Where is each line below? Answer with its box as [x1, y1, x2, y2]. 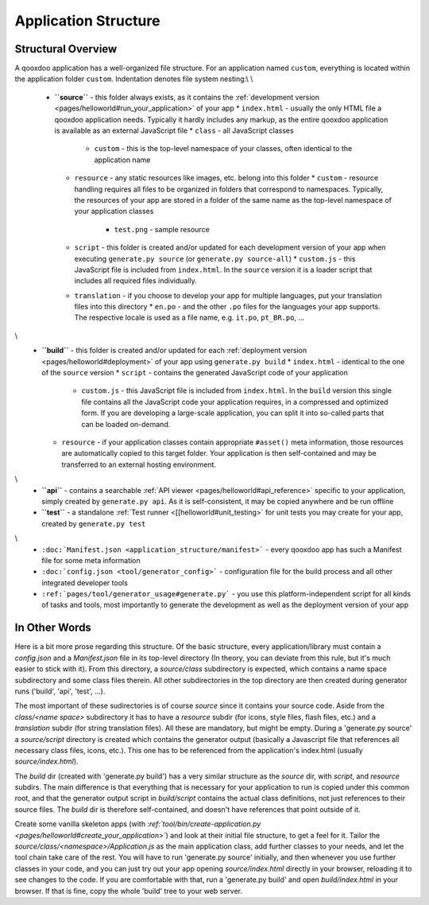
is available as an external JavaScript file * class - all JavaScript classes [54, 126, 294, 135]
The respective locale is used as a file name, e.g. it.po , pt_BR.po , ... [74, 313, 305, 322]
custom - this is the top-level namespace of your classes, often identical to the [94, 144, 353, 153]
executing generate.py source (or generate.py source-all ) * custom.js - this [74, 254, 356, 263]
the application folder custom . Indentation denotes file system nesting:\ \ [14, 74, 253, 84]
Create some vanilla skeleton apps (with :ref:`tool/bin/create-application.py [14, 819, 261, 829]
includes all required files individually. [74, 276, 198, 285]
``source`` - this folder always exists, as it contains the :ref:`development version [54, 92, 320, 102]
